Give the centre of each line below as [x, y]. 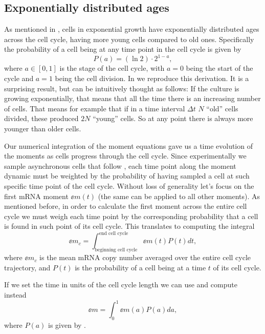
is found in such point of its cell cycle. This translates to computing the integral [129, 226]
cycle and [19, 78]
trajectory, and [27, 267]
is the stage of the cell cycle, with [112, 68]
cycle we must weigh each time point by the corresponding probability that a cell [131, 216]
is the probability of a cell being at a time [140, 267]
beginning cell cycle [116, 250]
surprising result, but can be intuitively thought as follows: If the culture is [122, 88]
